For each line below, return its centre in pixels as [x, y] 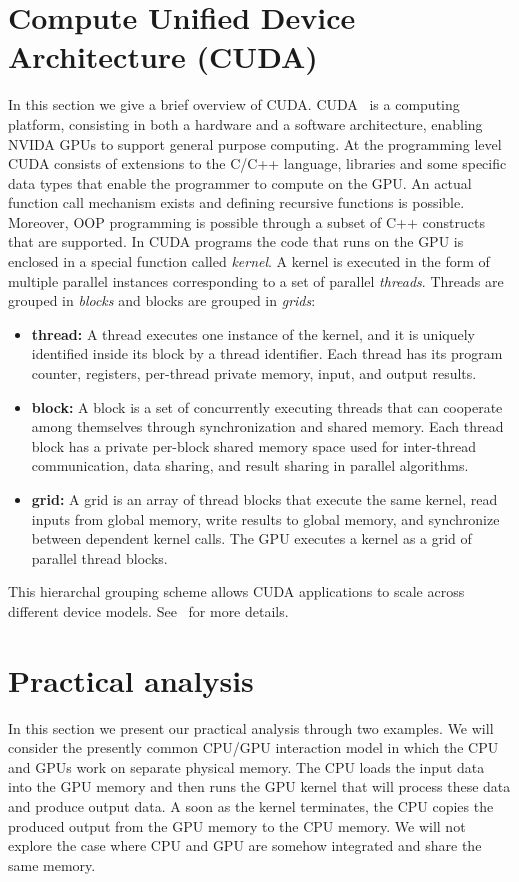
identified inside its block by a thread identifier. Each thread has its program [267, 353]
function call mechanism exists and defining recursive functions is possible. [236, 202]
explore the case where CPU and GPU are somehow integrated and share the [245, 845]
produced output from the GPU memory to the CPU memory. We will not [237, 825]
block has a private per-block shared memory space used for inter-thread [254, 445]
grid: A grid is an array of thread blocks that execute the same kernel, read [264, 499]
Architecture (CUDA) [163, 56]
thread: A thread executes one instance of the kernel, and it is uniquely [253, 333]
